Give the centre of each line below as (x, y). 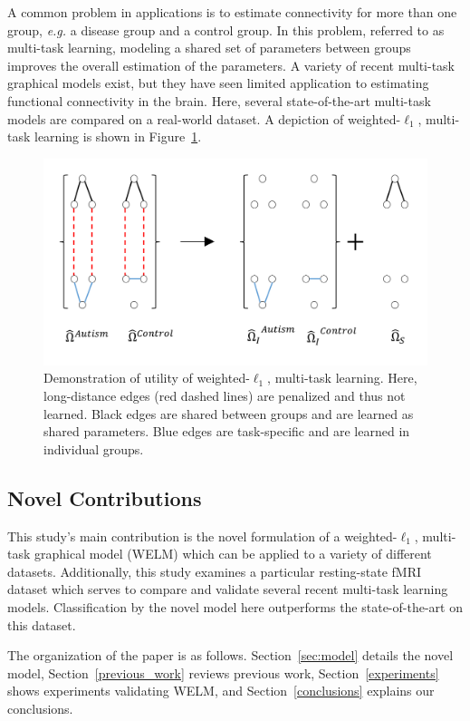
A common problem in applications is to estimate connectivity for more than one (232, 12)
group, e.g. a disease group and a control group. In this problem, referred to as (226, 29)
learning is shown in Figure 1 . (118, 136)
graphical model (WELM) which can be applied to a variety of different (233, 554)
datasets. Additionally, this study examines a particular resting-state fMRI (215, 571)
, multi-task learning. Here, (342, 378)
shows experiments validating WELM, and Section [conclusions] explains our (221, 691)
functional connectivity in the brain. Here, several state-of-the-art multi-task (219, 100)
